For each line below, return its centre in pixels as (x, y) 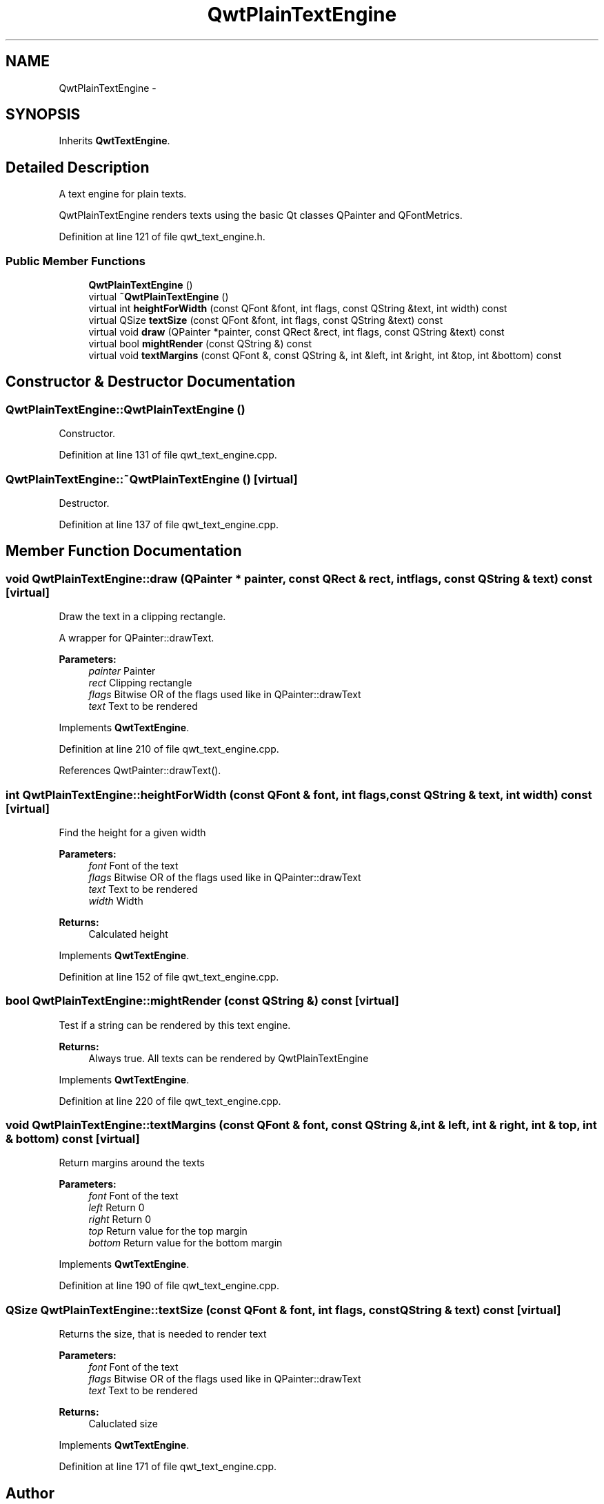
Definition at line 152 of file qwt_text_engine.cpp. (169, 976)
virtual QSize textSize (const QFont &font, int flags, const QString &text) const (265, 320)
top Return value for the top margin (168, 1231)
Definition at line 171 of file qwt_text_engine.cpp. (168, 1467)
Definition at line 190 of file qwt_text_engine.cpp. (169, 1286)
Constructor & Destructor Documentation (151, 382)
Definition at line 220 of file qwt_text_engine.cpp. (170, 1101)
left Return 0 (117, 1208)
